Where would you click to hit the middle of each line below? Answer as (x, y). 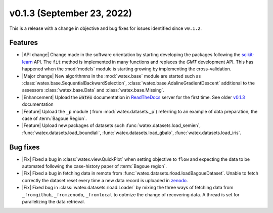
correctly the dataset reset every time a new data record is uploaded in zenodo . (105, 180)
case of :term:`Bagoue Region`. (54, 118)
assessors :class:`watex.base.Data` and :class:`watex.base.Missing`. (93, 90)
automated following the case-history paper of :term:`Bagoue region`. (94, 166)
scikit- (248, 55)
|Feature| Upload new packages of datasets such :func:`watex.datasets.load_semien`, (111, 125)
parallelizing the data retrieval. (54, 202)
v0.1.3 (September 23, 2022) (71, 13)
